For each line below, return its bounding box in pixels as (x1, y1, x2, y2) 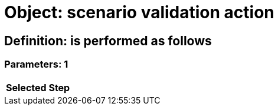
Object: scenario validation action (4, 2, 274, 22)
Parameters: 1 (4, 58, 68, 71)
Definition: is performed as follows (4, 33, 212, 48)
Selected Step (6, 81, 70, 94)
